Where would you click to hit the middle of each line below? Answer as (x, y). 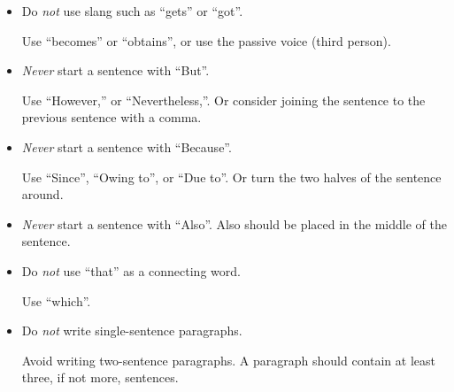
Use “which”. (56, 300)
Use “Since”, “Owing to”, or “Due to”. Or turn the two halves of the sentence (231, 177)
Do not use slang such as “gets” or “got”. (132, 11)
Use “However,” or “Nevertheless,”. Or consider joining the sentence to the (223, 100)
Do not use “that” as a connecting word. (131, 270)
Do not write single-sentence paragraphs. (132, 331)
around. (42, 194)
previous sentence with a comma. (112, 117)
